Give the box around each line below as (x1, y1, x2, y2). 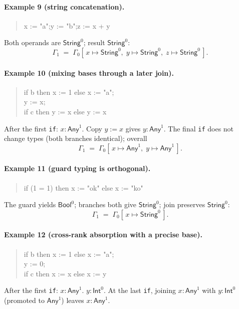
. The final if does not (163, 123, 234, 133)
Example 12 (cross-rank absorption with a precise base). (4, 229, 202, 240)
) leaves (61, 295, 84, 305)
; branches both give (74, 199, 137, 210)
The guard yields (4, 199, 56, 210)
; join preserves (159, 199, 205, 210)
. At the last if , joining (104, 285, 176, 295)
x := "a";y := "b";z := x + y (24, 20, 110, 31)
